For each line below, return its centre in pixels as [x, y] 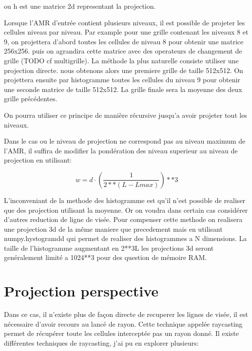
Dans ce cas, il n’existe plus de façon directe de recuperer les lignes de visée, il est [126, 314]
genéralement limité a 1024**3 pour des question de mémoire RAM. [106, 257]
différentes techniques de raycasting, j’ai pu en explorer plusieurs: [101, 342]
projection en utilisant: [38, 160]
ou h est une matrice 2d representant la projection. [80, 6]
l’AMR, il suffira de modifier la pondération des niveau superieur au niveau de [121, 150]
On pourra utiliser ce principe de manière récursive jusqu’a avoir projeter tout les [126, 115]
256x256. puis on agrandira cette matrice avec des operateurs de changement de [123, 51]
